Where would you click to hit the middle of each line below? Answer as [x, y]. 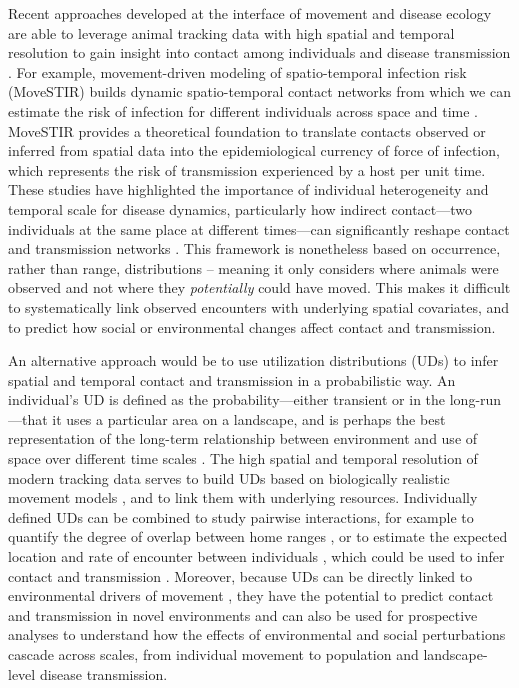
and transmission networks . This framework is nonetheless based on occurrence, [254, 248]
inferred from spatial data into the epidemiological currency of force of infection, [254, 150]
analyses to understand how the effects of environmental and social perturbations [257, 634]
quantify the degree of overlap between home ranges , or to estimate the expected [258, 536]
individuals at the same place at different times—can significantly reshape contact [259, 228]
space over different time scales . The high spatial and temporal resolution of [243, 458]
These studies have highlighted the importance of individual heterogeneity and [248, 189]
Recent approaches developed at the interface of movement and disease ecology [250, 13]
